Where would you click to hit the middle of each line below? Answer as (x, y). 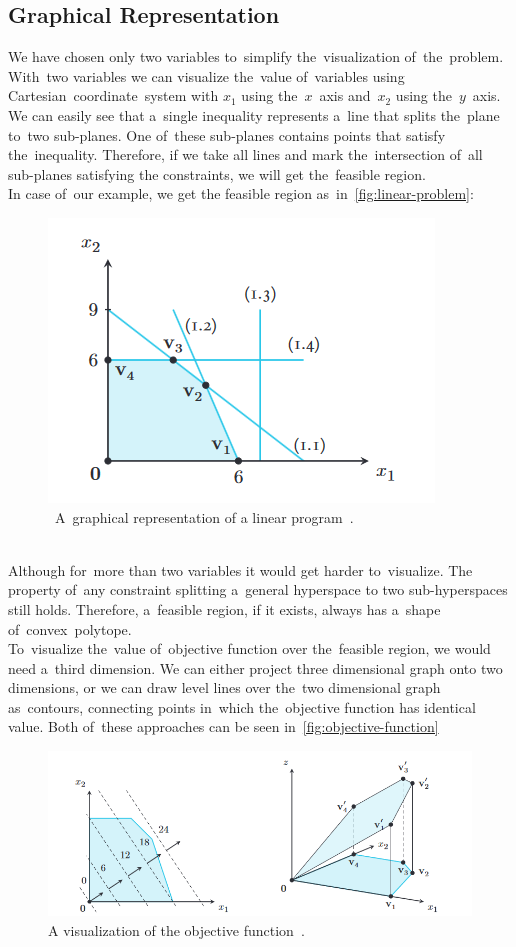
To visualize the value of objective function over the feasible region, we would (249, 648)
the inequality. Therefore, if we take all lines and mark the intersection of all (245, 154)
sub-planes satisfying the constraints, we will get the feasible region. (217, 173)
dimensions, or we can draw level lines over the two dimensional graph (224, 687)
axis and (345, 95)
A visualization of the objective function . (176, 929)
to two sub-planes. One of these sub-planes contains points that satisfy (227, 134)
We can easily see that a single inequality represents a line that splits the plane (254, 114)
